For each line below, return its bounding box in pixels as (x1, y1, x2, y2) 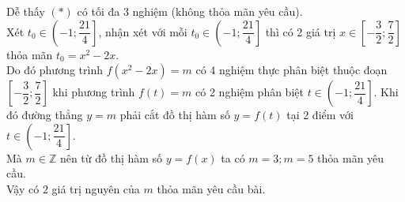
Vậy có (6, 180, 40, 196)
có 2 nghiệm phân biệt (195, 84, 304, 100)
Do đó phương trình (6, 62, 103, 78)
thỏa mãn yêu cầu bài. (157, 180, 266, 196)
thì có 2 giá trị (265, 23, 336, 39)
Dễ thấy (6, 3, 45, 19)
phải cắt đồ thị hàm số (119, 107, 230, 123)
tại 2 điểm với (286, 107, 354, 123)
